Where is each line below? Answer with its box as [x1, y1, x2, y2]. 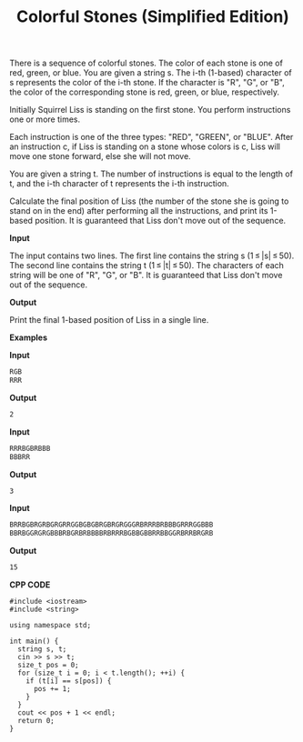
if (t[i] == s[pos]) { [25, 677, 112, 686]
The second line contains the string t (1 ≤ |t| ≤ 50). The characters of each [9, 260, 285, 271]
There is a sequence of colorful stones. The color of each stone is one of [9, 57, 284, 69]
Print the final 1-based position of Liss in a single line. [9, 315, 209, 326]
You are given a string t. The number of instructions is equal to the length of [9, 168, 294, 179]
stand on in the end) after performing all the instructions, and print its [9, 206, 268, 216]
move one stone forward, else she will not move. [9, 151, 191, 162]
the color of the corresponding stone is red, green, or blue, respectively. [9, 86, 280, 97]
